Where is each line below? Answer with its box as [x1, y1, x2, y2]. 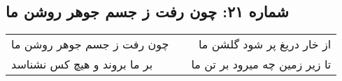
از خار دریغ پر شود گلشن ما [198, 36, 332, 53]
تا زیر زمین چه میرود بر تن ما [191, 56, 332, 73]
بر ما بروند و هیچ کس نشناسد [11, 56, 153, 73]
